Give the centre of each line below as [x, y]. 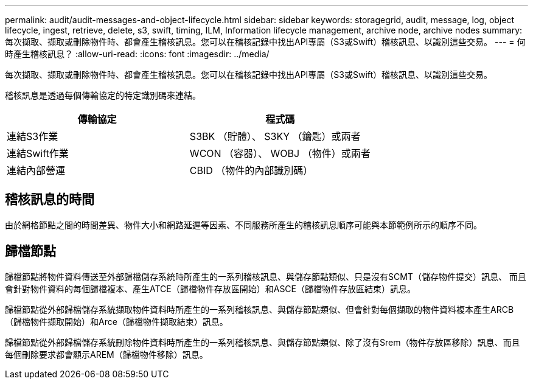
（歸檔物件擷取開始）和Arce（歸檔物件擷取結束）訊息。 [117, 321]
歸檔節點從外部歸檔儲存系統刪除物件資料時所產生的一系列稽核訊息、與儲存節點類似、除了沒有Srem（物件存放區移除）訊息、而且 [263, 342]
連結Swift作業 [38, 153]
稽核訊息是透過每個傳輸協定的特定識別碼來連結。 [103, 95]
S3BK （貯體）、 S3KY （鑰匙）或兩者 [275, 136]
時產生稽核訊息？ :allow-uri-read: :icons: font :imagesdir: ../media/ [137, 54]
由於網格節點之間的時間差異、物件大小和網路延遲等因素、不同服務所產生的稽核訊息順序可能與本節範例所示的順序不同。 [243, 225]
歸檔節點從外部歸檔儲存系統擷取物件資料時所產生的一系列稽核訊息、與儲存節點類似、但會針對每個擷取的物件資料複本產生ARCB [260, 309]
